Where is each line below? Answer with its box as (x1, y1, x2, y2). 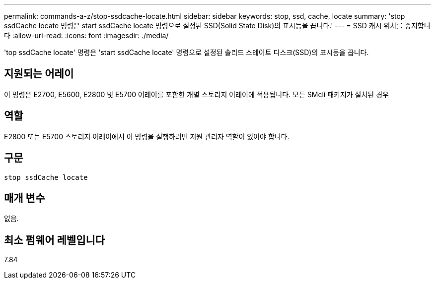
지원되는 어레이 (4, 67, 74, 80)
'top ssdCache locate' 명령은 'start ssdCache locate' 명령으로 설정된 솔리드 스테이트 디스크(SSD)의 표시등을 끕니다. (4, 48, 369, 57)
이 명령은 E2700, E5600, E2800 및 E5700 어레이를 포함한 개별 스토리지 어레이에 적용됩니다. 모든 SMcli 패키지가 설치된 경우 (4, 90, 389, 99)
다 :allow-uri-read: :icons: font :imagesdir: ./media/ (4, 31, 169, 40)
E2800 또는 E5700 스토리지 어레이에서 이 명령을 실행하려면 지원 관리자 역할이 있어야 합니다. (4, 132, 290, 141)
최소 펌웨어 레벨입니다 (4, 233, 105, 246)
